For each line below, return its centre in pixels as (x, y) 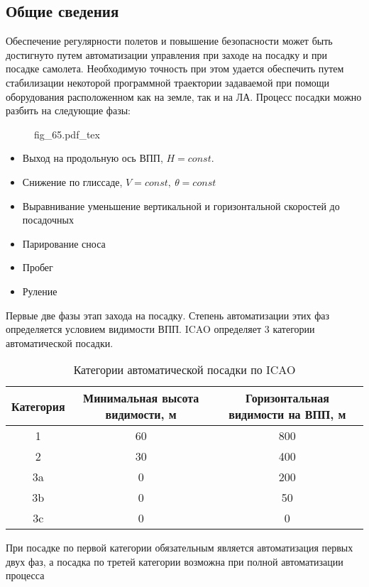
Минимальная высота (141, 398)
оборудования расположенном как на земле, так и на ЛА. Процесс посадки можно (184, 96)
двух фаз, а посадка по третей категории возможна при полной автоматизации (175, 561)
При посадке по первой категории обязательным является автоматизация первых (180, 548)
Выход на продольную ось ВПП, (93, 158)
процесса (25, 575)
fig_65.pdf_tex (67, 134)
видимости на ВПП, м (287, 415)
